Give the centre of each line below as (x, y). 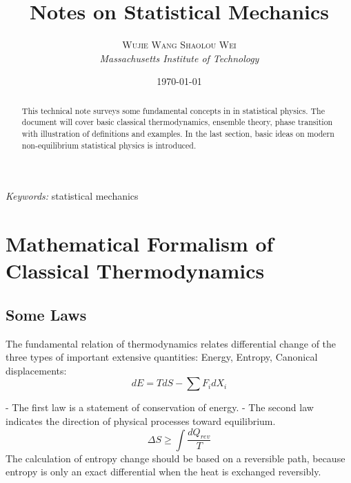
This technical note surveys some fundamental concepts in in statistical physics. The (173, 110)
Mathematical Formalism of (140, 244)
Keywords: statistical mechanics (72, 196)
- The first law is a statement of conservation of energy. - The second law (160, 407)
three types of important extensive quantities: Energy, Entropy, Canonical (162, 357)
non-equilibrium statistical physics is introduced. (109, 145)
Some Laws (46, 314)
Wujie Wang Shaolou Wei (179, 45)
